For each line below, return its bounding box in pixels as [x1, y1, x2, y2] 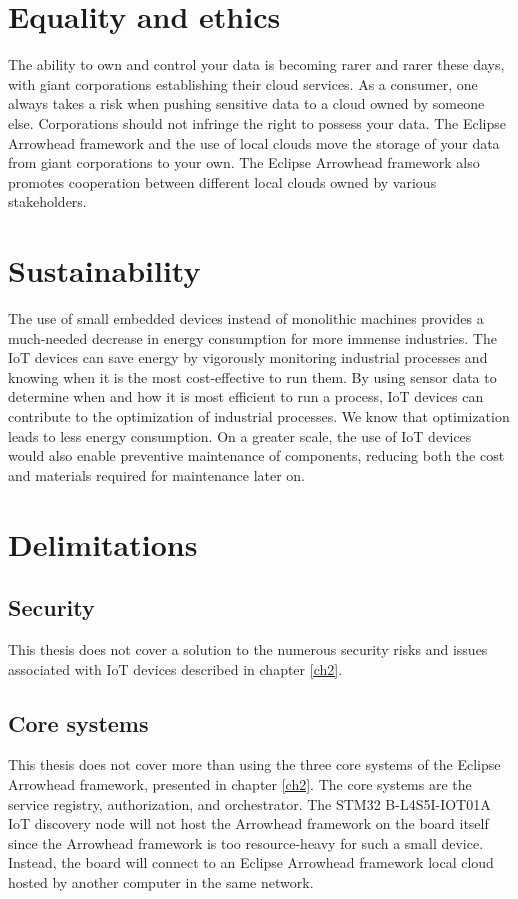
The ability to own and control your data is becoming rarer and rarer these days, [8, 54, 505, 75]
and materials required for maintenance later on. [8, 464, 306, 485]
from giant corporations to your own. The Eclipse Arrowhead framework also [8, 152, 480, 173]
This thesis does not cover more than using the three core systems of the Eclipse [8, 754, 501, 775]
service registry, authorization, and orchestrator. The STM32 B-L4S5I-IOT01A [8, 793, 491, 814]
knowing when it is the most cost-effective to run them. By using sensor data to [8, 366, 497, 387]
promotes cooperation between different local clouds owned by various [8, 171, 437, 192]
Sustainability [8, 250, 201, 291]
